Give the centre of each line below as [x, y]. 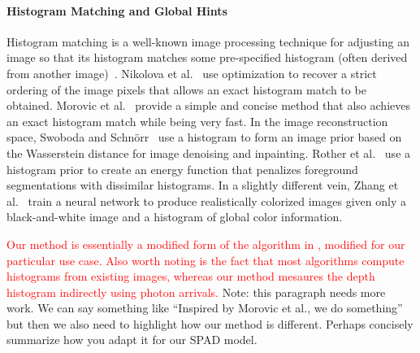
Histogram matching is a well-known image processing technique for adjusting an [208, 41]
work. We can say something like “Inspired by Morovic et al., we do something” [205, 308]
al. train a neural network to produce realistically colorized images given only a [206, 200]
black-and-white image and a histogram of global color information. [175, 217]
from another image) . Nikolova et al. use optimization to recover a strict [192, 73]
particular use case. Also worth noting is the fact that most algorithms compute [206, 260]
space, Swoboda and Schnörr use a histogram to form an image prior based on [204, 137]
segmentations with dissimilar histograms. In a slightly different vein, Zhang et [203, 185]
